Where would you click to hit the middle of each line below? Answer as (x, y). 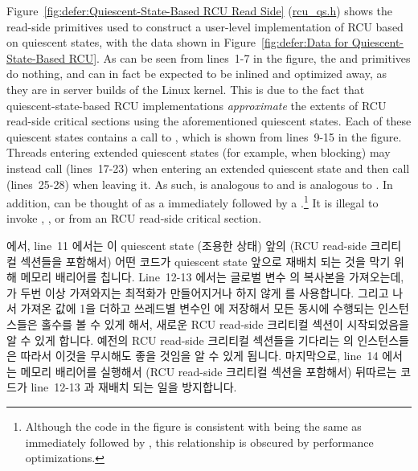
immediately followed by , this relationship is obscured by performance (199, 442)
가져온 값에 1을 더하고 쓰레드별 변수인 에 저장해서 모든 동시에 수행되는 (197, 308)
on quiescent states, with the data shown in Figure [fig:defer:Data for (178, 42)
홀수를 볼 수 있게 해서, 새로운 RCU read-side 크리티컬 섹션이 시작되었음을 (225, 324)
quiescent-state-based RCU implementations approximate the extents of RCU (197, 105)
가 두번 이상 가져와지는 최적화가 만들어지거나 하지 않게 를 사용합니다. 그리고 (198, 292)
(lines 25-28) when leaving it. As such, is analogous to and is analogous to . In (200, 184)
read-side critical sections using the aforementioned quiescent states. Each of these (209, 121)
